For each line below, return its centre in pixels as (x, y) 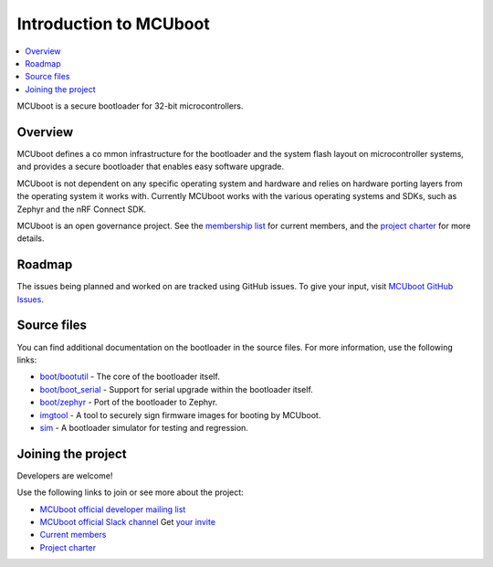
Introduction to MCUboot (113, 24)
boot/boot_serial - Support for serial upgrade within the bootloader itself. (177, 389)
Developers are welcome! (65, 476)
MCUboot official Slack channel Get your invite (128, 521)
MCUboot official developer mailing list (113, 509)
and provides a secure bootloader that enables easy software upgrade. (151, 167)
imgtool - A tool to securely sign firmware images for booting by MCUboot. (180, 415)
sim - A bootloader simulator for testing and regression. (144, 427)
